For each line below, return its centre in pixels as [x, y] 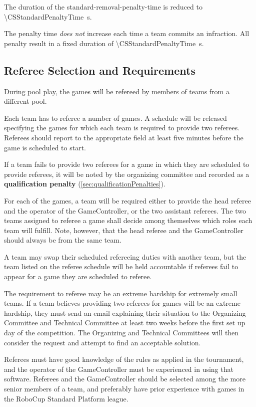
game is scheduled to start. [45, 147]
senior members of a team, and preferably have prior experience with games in [124, 389]
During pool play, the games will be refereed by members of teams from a [117, 91]
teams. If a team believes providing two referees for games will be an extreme [122, 303]
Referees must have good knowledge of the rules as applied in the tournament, [124, 359]
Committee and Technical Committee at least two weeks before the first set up [125, 323]
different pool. [25, 101]
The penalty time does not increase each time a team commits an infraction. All [127, 33]
